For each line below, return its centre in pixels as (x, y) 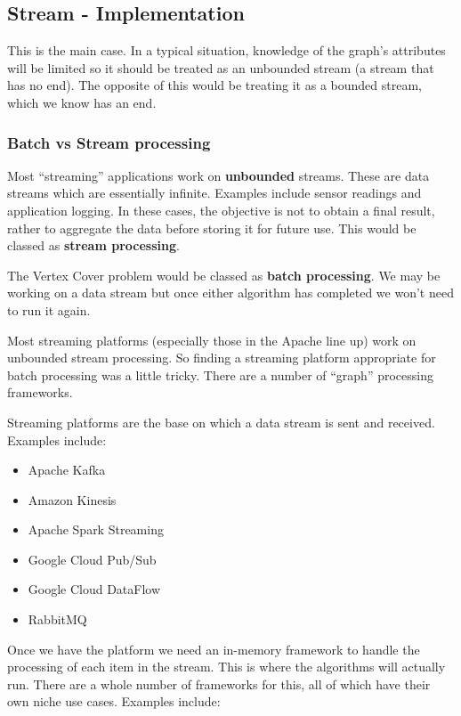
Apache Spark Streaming (96, 529)
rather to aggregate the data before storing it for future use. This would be (212, 228)
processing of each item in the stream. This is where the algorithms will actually (226, 667)
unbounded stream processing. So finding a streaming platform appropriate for (222, 358)
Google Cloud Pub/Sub (92, 559)
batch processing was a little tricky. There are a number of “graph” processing (220, 374)
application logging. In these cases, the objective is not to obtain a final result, (221, 210)
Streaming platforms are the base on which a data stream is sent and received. (221, 422)
